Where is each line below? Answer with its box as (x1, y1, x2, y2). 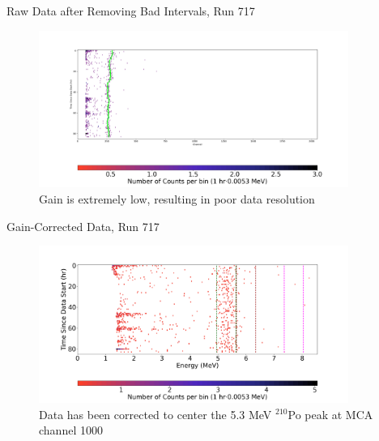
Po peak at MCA (287, 405, 373, 422)
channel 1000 (39, 422, 103, 439)
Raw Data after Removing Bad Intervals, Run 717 (6, 2, 255, 19)
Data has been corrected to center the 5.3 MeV (39, 405, 272, 422)
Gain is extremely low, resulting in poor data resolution (39, 190, 315, 207)
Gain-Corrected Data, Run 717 (6, 217, 160, 234)
